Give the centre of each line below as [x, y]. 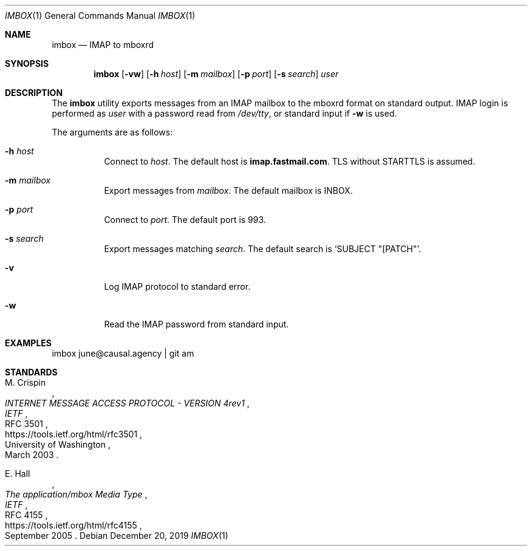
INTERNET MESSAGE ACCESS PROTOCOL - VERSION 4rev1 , [127, 403]
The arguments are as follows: [112, 132]
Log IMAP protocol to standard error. [177, 286]
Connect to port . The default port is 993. [185, 220]
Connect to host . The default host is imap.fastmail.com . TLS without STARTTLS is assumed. [290, 161]
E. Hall [18, 474]
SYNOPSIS [27, 63]
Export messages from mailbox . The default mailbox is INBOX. [228, 190]
